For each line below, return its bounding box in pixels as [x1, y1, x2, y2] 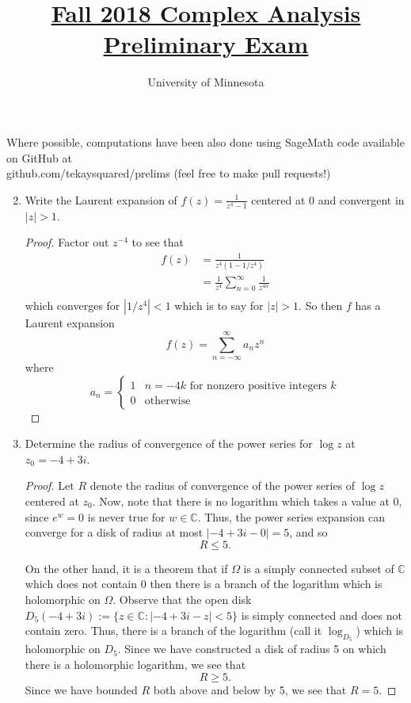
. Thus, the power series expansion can [197, 508, 386, 525]
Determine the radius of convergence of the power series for [25, 435, 313, 452]
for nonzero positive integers [189, 380, 327, 392]
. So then [299, 297, 343, 314]
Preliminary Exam [103, 28, 309, 60]
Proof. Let [25, 477, 74, 494]
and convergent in [318, 191, 405, 208]
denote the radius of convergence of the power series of [89, 477, 356, 494]
